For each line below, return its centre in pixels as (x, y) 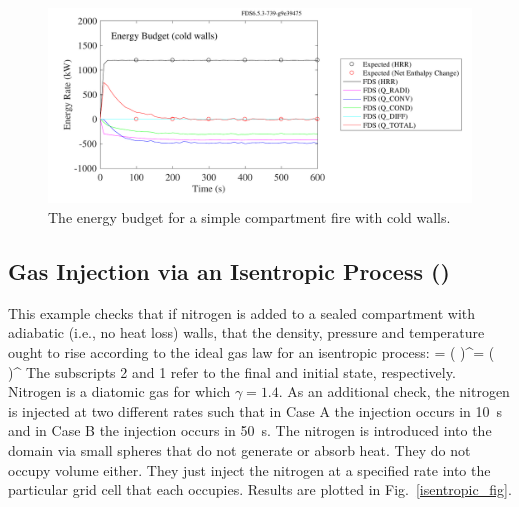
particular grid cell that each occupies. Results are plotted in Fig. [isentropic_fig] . (260, 489)
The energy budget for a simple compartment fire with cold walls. (249, 217)
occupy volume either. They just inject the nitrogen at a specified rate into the (249, 469)
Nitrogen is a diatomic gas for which (119, 391)
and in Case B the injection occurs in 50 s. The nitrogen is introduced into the (250, 430)
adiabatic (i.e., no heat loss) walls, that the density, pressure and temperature (246, 332)
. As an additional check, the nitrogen (394, 391)
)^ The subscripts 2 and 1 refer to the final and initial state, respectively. (232, 371)
